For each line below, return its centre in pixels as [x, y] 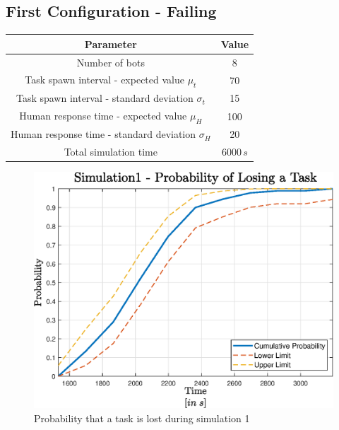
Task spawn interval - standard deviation [105, 98]
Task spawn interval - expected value [105, 80]
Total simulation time [111, 152]
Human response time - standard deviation [103, 134]
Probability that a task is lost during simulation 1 [142, 418]
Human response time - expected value [103, 116]
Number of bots [111, 62]
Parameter [111, 43]
